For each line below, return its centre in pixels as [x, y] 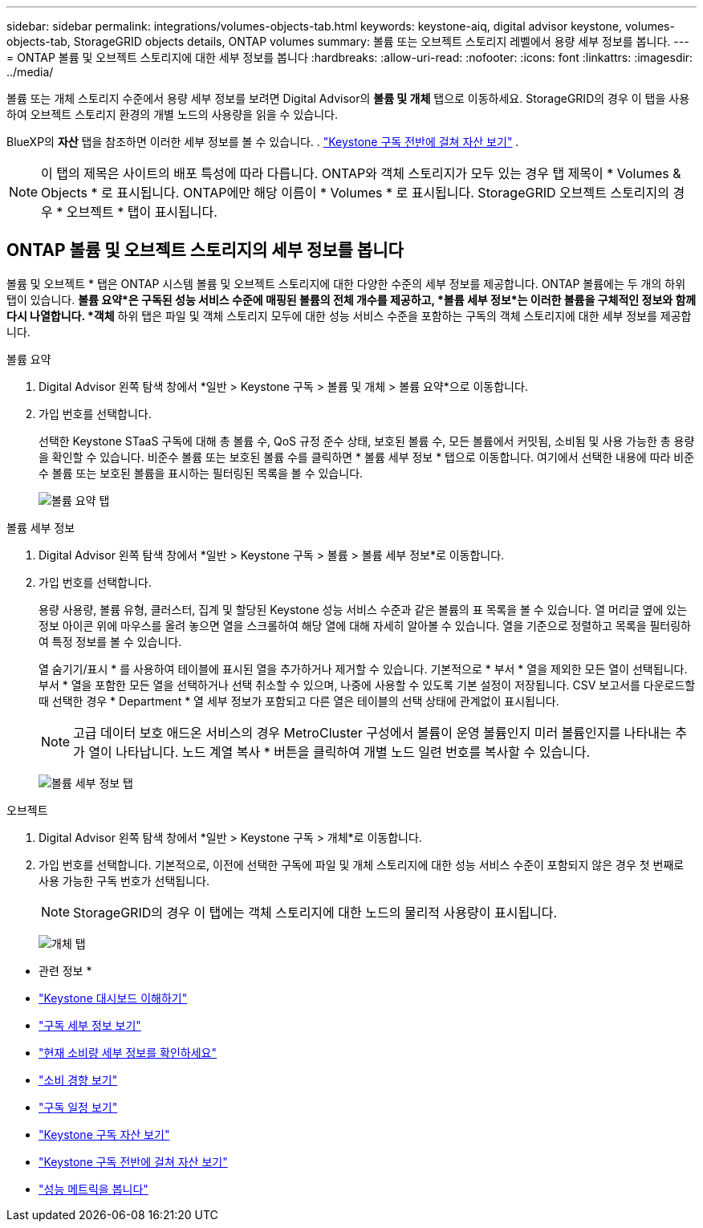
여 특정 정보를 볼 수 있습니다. [110, 641]
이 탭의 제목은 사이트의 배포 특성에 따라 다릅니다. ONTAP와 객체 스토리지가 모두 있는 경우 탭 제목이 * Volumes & [361, 173]
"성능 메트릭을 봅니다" [93, 1189]
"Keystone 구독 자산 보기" [104, 1134]
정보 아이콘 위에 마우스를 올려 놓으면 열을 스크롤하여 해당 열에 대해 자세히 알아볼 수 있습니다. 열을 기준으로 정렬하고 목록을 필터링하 [365, 625]
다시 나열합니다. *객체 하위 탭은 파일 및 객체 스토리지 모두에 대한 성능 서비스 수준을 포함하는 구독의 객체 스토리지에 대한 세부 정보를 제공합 [349, 315]
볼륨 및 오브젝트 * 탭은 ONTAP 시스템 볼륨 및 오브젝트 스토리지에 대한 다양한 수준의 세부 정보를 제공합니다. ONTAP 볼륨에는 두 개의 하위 [346, 283]
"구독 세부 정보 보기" [90, 1025]
